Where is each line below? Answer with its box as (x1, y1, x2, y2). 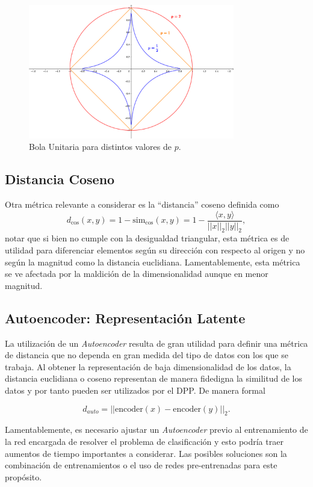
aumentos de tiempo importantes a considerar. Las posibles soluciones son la (5, 447, 287, 459)
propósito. (5, 470, 42, 483)
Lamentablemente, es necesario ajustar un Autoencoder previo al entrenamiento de (5, 423, 308, 436)
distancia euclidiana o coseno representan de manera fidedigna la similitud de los (5, 372, 303, 385)
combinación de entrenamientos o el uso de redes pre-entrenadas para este (5, 459, 277, 471)
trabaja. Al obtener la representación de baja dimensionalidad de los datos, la (5, 360, 291, 373)
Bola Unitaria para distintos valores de (29, 140, 172, 153)
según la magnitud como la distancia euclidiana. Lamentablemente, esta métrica (5, 255, 300, 268)
